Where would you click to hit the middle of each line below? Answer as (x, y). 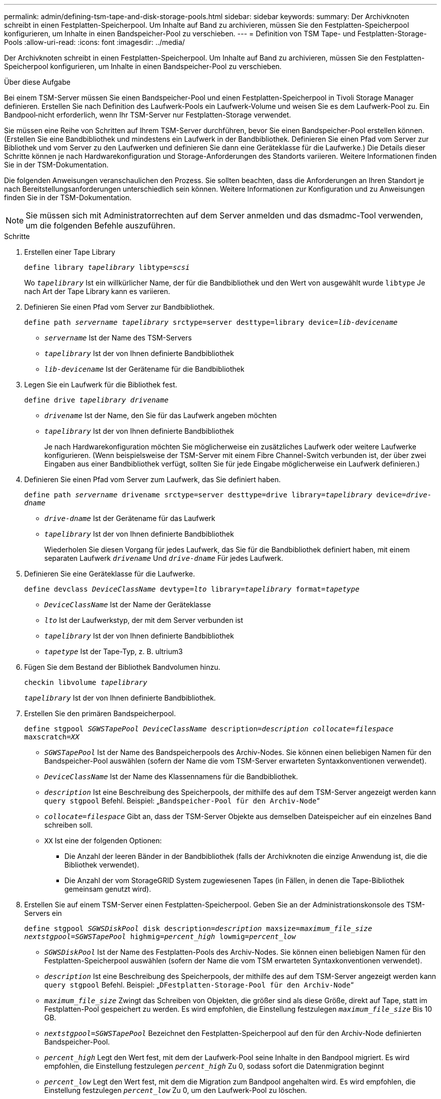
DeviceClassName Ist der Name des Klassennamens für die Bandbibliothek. (171, 776)
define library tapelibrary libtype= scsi (107, 267)
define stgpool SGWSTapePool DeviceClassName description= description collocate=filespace (209, 729)
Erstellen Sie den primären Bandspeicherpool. (100, 713)
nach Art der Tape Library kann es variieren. (97, 291)
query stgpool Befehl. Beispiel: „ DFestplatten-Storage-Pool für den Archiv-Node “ (199, 985)
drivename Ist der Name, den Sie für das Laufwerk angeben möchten (161, 415)
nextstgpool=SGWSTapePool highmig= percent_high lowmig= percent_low (160, 937)
